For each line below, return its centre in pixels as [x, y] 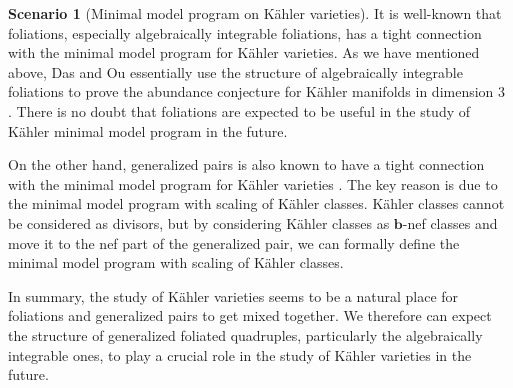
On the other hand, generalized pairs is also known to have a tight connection [246, 164]
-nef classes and [450, 222]
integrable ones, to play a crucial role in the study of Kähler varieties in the [240, 354]
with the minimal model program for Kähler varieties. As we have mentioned [244, 52]
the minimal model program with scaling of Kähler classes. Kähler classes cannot [256, 203]
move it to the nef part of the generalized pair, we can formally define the [234, 242]
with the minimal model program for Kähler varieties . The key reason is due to [253, 183]
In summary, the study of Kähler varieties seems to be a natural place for [233, 295]
